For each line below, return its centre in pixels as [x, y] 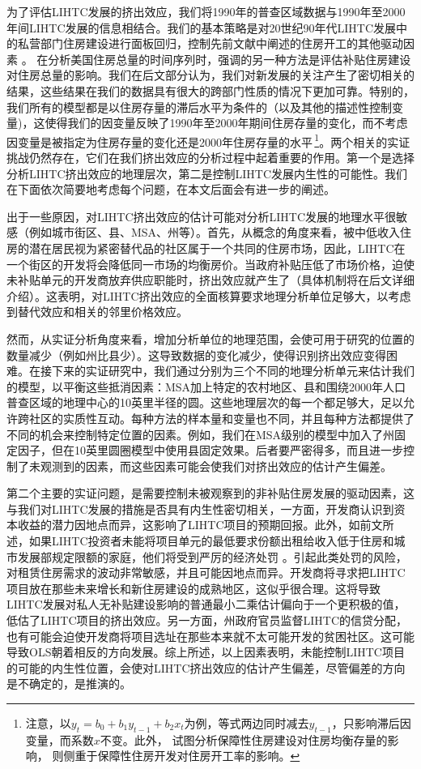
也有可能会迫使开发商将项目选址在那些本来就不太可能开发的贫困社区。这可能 [210, 636]
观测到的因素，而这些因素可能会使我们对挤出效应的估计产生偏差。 [216, 466]
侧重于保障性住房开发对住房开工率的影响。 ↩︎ [182, 756]
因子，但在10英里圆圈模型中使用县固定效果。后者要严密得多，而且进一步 [210, 450]
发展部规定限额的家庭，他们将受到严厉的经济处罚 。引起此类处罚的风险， [212, 556]
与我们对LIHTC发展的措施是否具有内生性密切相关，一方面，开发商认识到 [200, 508]
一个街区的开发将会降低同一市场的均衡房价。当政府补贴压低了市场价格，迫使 [210, 264]
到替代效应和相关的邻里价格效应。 [97, 312]
